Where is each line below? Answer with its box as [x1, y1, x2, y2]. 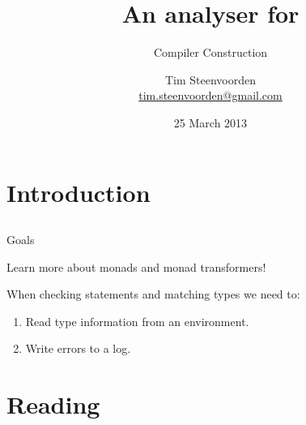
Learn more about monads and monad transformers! [6, 258, 266, 275]
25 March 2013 [173, 114, 248, 131]
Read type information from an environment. [25, 312, 249, 329]
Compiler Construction [153, 44, 268, 61]
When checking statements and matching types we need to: [6, 285, 300, 303]
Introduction [6, 175, 151, 208]
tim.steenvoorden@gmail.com [138, 87, 283, 104]
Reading [6, 388, 100, 421]
